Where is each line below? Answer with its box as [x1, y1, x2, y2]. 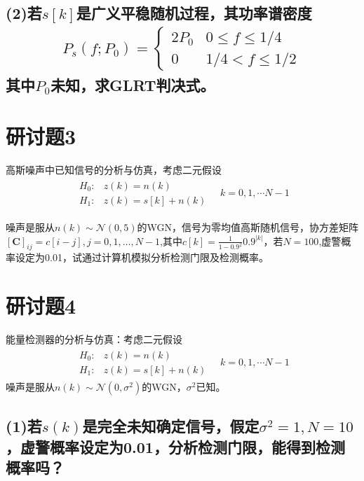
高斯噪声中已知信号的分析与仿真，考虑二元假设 [6, 162, 222, 177]
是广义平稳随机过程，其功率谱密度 [76, 2, 312, 24]
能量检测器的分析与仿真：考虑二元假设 [6, 332, 182, 347]
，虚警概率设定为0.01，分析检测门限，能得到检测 [6, 435, 345, 457]
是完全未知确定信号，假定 [82, 415, 259, 437]
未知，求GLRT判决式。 [50, 74, 215, 95]
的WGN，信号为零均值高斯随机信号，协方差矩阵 [137, 220, 359, 235]
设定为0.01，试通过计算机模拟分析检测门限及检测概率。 [15, 250, 269, 265]
